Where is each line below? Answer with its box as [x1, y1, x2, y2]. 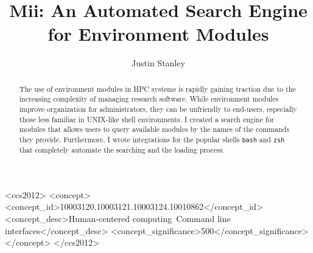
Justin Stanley [132, 57, 185, 69]
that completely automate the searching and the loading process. [19, 145, 225, 155]
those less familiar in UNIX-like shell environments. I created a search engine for [19, 114, 275, 124]
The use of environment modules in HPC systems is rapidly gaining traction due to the [19, 83, 296, 94]
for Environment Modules [47, 21, 269, 46]
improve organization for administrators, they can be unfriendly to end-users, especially [19, 104, 297, 114]
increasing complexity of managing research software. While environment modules [19, 94, 279, 104]
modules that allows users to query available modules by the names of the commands [19, 124, 289, 134]
